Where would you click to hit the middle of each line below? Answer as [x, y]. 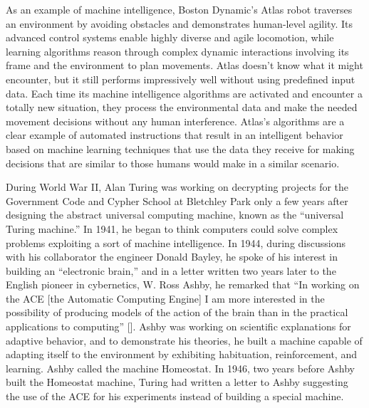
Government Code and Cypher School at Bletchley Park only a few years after [177, 200]
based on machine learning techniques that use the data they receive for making [180, 148]
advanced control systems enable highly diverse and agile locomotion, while [170, 37]
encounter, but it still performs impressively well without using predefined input [181, 79]
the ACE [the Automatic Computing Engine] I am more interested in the [165, 298]
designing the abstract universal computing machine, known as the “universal [175, 215]
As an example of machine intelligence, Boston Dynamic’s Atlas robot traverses [179, 9]
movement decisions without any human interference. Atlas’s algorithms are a [175, 121]
